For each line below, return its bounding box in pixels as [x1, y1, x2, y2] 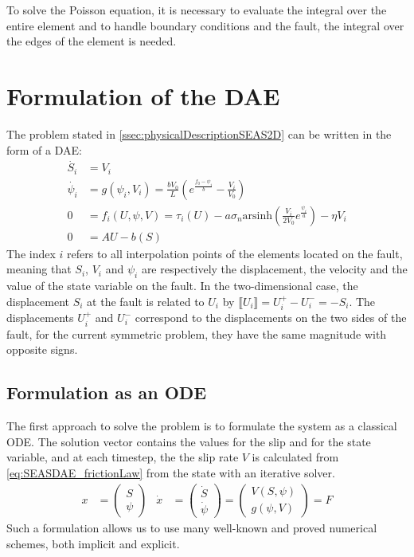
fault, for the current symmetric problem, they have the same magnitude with [6, 325, 387, 342]
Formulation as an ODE [6, 380, 207, 405]
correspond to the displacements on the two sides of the [135, 309, 407, 326]
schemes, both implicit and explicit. [6, 535, 180, 551]
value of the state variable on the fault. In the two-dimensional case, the [6, 277, 358, 294]
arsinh [242, 210, 273, 222]
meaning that [6, 261, 72, 277]
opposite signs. [6, 341, 78, 358]
